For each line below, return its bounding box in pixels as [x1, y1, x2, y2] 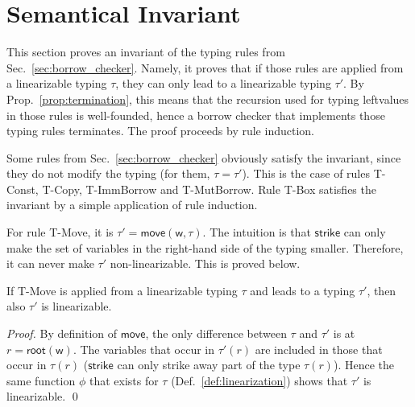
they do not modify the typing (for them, [6, 165, 210, 182]
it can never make [6, 255, 94, 272]
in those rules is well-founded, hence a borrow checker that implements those [6, 106, 385, 123]
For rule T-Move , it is [6, 224, 114, 240]
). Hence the [333, 356, 394, 373]
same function [6, 372, 76, 388]
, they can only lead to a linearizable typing [115, 75, 331, 92]
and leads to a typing [250, 282, 355, 298]
